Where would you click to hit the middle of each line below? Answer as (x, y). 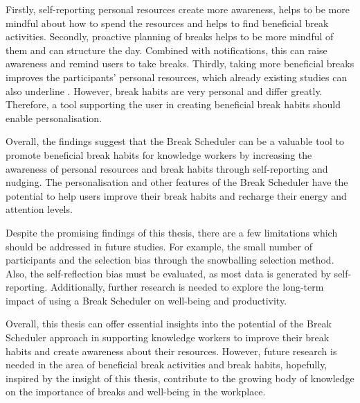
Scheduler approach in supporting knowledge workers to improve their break (168, 337)
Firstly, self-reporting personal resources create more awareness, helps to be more (178, 9)
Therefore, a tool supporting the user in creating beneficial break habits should (173, 104)
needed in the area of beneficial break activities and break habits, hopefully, (166, 365)
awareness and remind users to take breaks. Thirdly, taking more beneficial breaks (180, 63)
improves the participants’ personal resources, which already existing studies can (177, 77)
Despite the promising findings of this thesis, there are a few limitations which (172, 232)
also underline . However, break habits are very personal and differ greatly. (164, 91)
